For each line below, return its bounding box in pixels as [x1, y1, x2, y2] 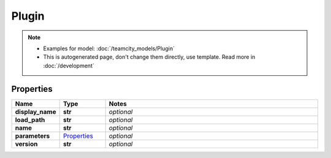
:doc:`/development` [43, 62, 94, 69]
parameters [15, 132, 50, 140]
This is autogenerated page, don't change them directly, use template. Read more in [43, 53, 256, 61]
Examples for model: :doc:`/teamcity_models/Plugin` [43, 45, 175, 52]
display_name [15, 107, 56, 116]
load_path [15, 115, 45, 124]
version [15, 140, 38, 148]
